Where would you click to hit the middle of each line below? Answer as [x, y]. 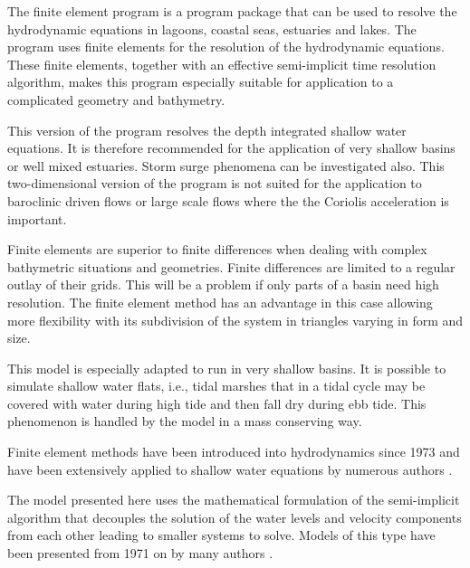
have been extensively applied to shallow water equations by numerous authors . [230, 469]
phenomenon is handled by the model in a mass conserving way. [185, 421]
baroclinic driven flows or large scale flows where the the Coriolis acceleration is [228, 200]
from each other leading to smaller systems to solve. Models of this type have [221, 535]
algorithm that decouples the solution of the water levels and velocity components [235, 517]
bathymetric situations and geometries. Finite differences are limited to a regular [231, 266]
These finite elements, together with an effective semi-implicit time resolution [222, 64]
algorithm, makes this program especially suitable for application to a [201, 82]
